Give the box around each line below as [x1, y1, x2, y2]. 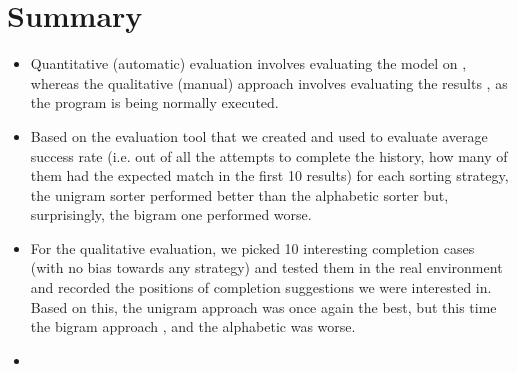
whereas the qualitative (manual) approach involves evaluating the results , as [30, 72, 508, 93]
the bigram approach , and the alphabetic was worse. [30, 316, 356, 337]
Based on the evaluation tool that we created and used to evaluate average [30, 125, 488, 146]
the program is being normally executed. [30, 92, 279, 113]
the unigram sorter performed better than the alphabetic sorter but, [30, 184, 449, 205]
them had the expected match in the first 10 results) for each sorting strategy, [30, 165, 509, 186]
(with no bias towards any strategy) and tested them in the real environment [30, 257, 503, 278]
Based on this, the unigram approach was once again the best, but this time [30, 296, 497, 317]
